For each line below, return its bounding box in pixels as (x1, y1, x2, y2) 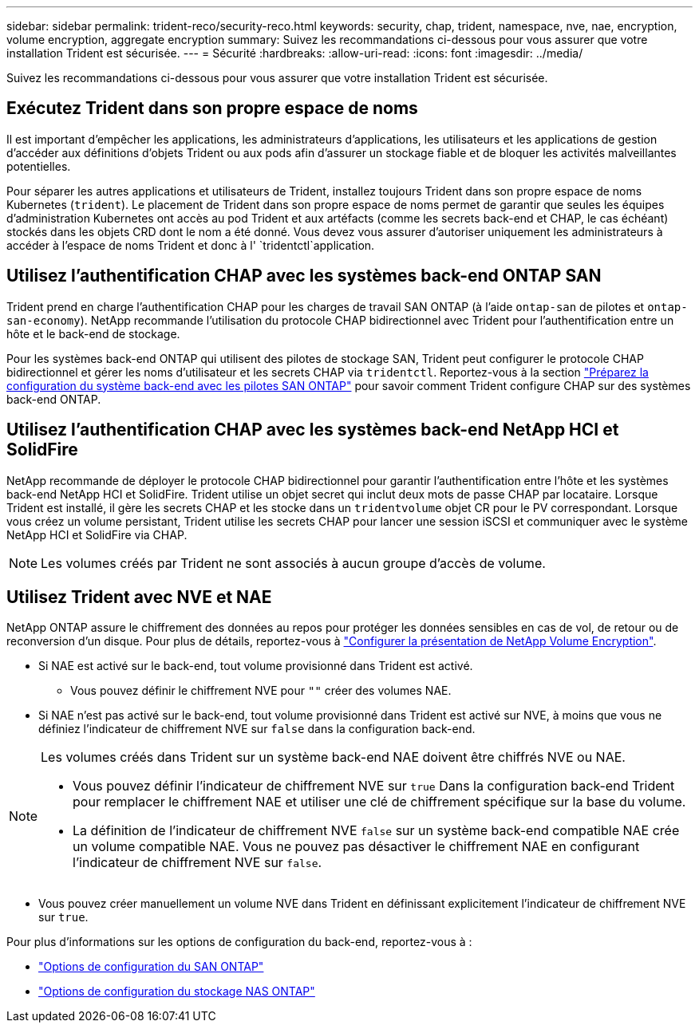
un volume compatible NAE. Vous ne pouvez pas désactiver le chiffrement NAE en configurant (73, 838, 640, 855)
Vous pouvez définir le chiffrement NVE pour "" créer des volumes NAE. (70, 684, 452, 698)
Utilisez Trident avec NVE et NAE (6, 586, 272, 607)
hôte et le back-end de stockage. (6, 326, 180, 341)
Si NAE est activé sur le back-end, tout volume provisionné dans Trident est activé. (38, 659, 473, 673)
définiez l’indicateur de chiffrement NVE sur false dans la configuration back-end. (38, 722, 476, 736)
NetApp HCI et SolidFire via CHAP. (6, 527, 188, 542)
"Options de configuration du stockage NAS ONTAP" (38, 984, 315, 999)
